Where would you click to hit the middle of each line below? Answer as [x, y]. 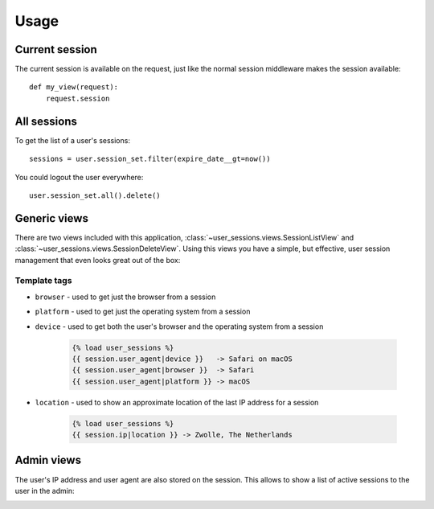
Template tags [43, 281]
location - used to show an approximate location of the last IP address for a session [177, 402]
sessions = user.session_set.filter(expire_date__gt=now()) [150, 159]
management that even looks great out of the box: [98, 260]
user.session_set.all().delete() [95, 195]
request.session [78, 98]
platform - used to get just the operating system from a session [143, 312]
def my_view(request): [74, 87]
